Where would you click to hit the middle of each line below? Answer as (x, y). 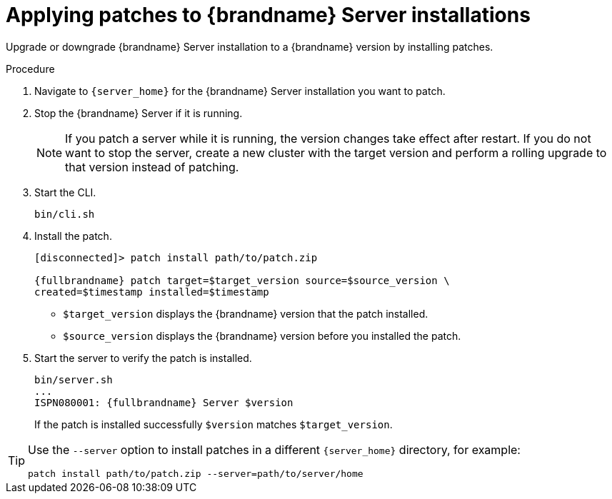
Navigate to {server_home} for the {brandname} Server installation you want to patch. (240, 91)
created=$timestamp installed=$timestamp (152, 292)
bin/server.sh (74, 379)
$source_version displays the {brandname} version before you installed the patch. (262, 336)
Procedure (30, 69)
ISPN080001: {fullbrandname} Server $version (164, 402)
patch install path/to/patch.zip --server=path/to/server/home (196, 473)
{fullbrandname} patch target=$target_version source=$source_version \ (242, 280)
